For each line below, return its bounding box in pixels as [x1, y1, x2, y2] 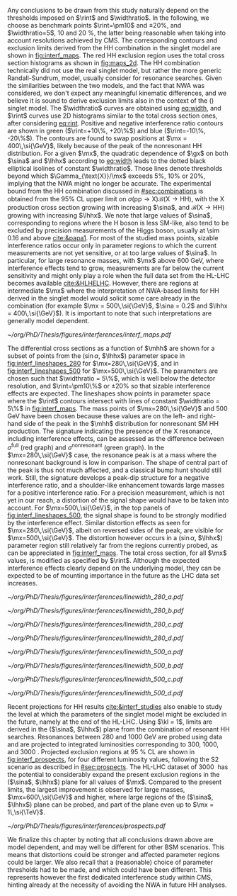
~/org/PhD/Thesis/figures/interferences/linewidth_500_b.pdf [7, 661, 184, 669]
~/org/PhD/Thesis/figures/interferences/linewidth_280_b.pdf [7, 606, 184, 615]
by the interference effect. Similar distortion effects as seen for [7, 518, 191, 527]
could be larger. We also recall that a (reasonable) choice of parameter [7, 858, 214, 866]
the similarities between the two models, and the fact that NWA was [7, 82, 205, 89]
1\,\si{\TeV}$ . [7, 807, 46, 816]
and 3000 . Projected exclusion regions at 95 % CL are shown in [7, 747, 195, 756]
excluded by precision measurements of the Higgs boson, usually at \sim [7, 226, 220, 235]
